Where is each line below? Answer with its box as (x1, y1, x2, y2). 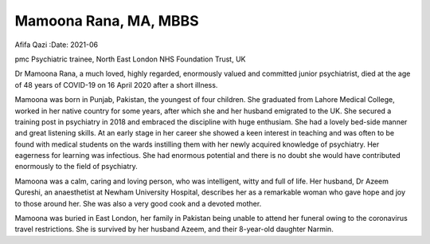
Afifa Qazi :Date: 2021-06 (14, 40, 99, 49)
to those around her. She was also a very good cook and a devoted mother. (14, 199, 262, 208)
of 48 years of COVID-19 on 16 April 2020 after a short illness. (14, 80, 218, 89)
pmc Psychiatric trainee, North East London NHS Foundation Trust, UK (14, 54, 246, 64)
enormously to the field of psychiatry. (14, 162, 139, 171)
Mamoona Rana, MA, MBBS (14, 12, 199, 30)
